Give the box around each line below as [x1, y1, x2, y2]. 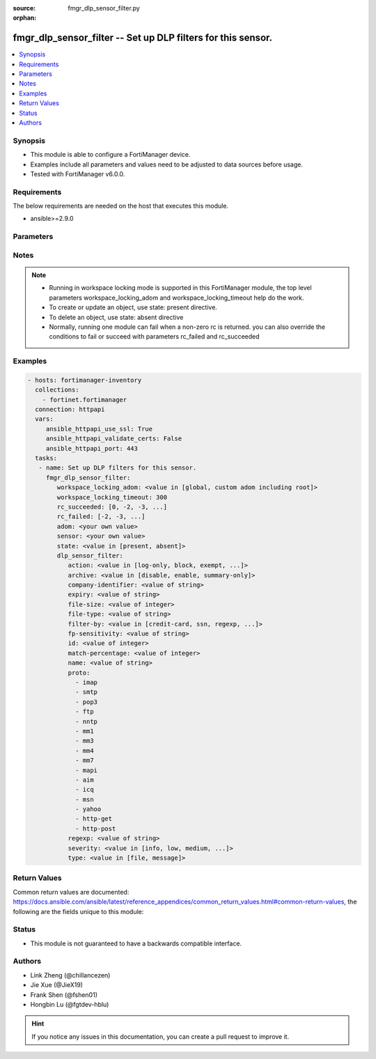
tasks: [35, 454, 58, 463]
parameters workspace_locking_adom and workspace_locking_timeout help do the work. [49, 293, 304, 302]
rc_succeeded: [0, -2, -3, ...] [56, 502, 167, 511]
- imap [75, 679, 97, 686]
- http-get [75, 815, 113, 823]
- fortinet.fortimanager [42, 396, 127, 403]
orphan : [13, 14, 37, 22]
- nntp [75, 718, 97, 725]
